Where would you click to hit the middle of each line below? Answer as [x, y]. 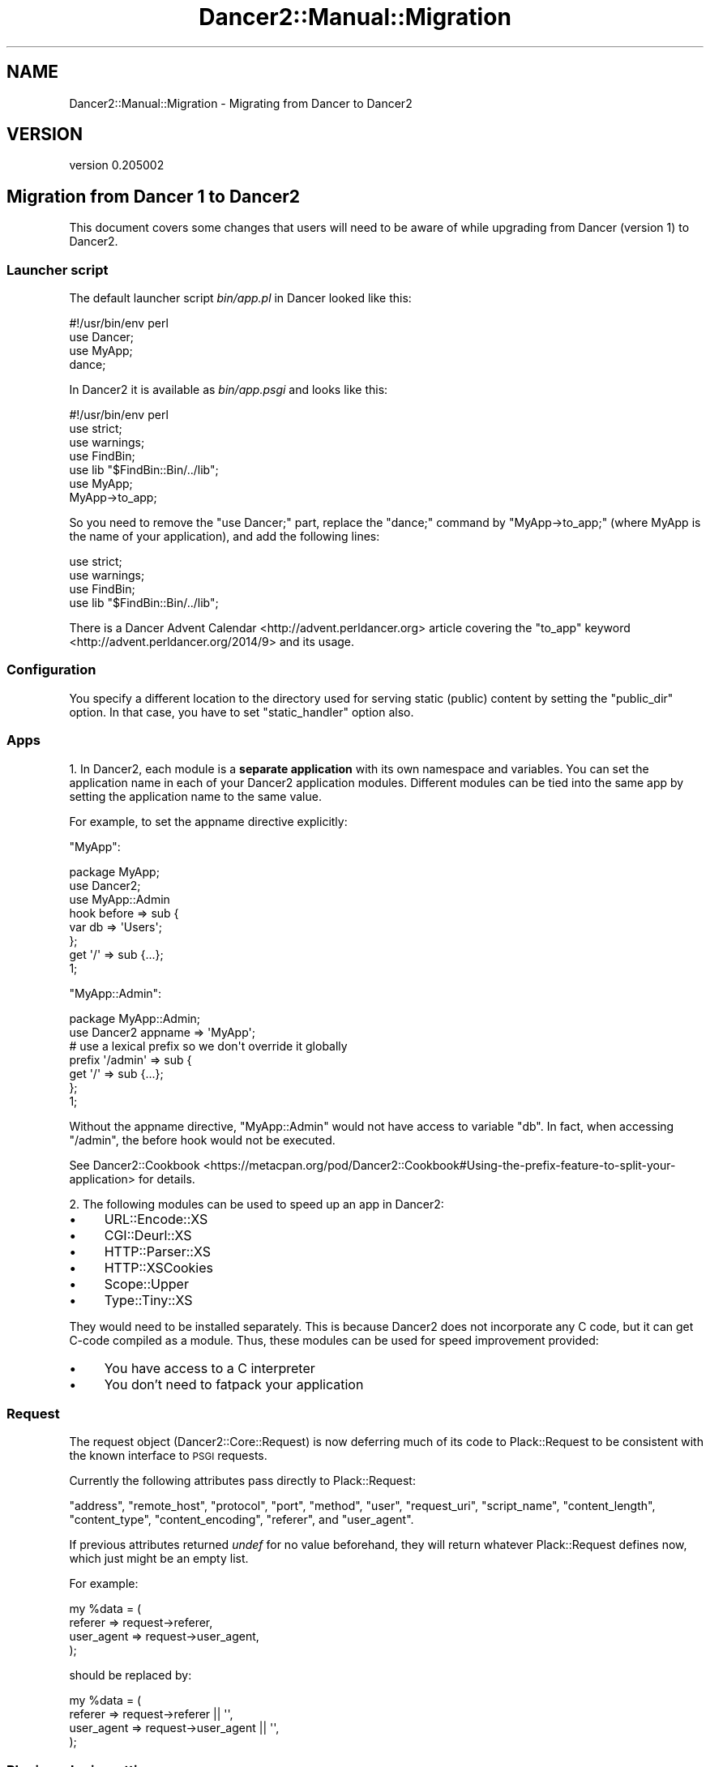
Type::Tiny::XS [148, 1300]
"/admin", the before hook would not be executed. [202, 1140]
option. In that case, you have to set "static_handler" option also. [242, 712]
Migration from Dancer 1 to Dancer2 [153, 196]
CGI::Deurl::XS [148, 1235]
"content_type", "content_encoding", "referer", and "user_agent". [242, 1520]
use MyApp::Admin [120, 899]
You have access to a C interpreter [210, 1368]
